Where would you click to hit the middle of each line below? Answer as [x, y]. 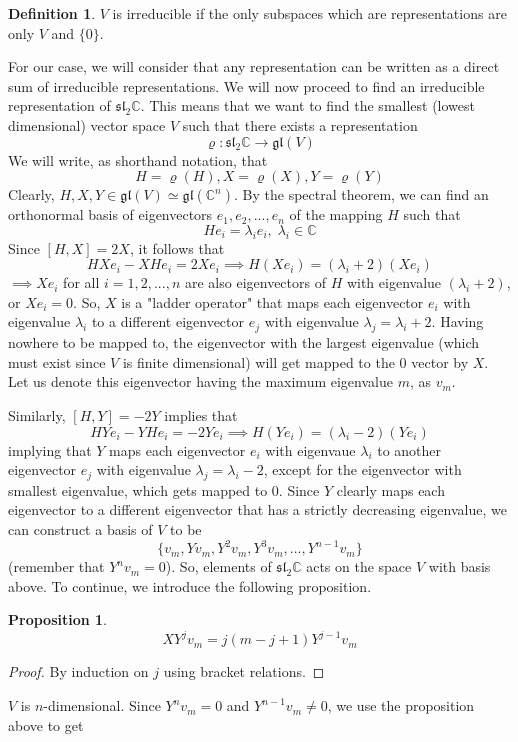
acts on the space [359, 566]
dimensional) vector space [87, 124]
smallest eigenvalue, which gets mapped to [138, 489]
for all [81, 282]
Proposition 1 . [57, 619]
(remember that [56, 566]
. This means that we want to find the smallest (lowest [308, 105]
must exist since [57, 361]
